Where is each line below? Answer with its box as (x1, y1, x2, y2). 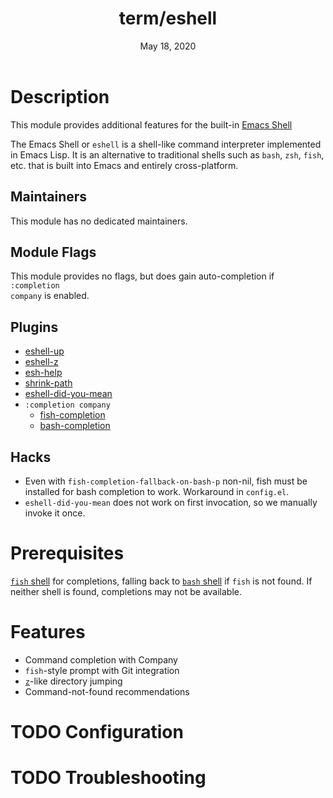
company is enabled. (10, 290, 90, 302)
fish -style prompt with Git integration (24, 664, 180, 676)
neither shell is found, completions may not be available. (10, 585, 243, 597)
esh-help (24, 367, 63, 379)
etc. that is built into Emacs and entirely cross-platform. (10, 159, 239, 171)
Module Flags (10, 243, 97, 261)
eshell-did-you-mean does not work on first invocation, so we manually (24, 496, 318, 508)
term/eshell (118, 7, 218, 30)
